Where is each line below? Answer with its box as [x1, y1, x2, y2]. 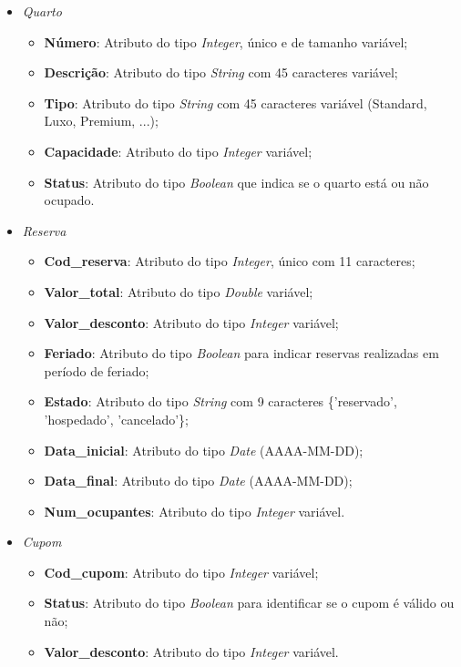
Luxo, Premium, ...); [44, 111, 159, 130]
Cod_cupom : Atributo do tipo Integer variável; [44, 562, 319, 581]
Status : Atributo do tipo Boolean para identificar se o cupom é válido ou [44, 593, 455, 612]
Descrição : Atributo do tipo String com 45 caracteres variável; [44, 63, 398, 82]
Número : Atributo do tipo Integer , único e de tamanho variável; [44, 32, 408, 51]
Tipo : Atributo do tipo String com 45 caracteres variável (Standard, [44, 93, 427, 112]
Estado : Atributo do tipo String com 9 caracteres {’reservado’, [44, 392, 397, 411]
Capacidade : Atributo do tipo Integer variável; [44, 141, 312, 160]
